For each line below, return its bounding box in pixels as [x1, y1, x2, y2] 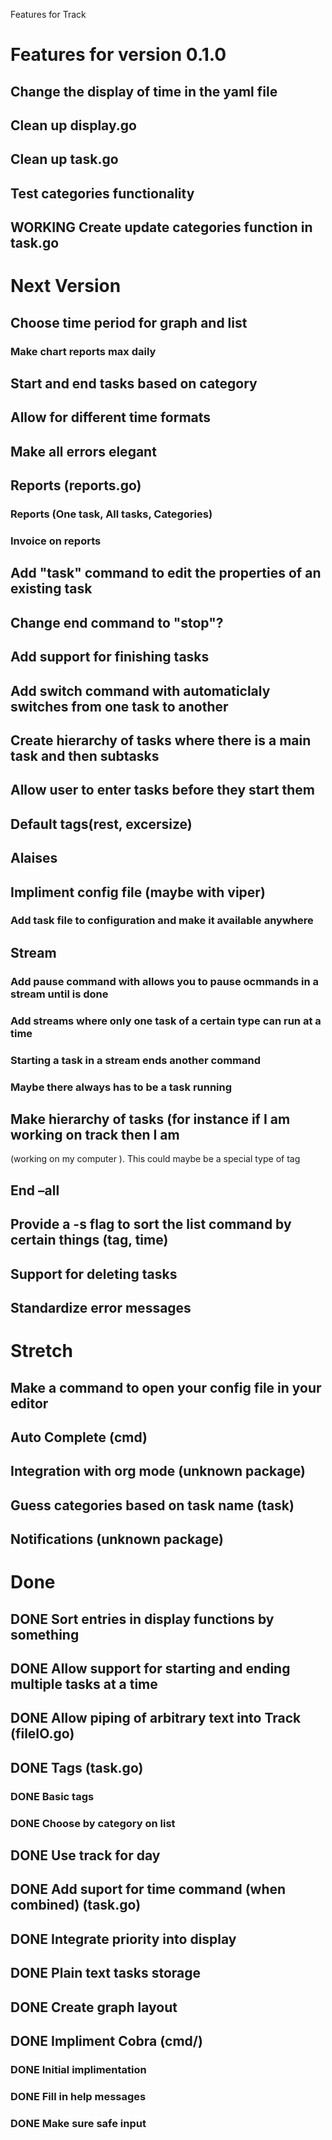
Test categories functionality [10, 185, 195, 202]
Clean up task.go [10, 151, 119, 168]
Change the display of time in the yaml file [10, 83, 278, 100]
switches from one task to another [10, 698, 229, 715]
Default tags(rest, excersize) [10, 815, 193, 833]
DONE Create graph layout [10, 1999, 178, 2016]
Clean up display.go [10, 117, 137, 134]
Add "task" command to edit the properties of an [10, 565, 322, 582]
